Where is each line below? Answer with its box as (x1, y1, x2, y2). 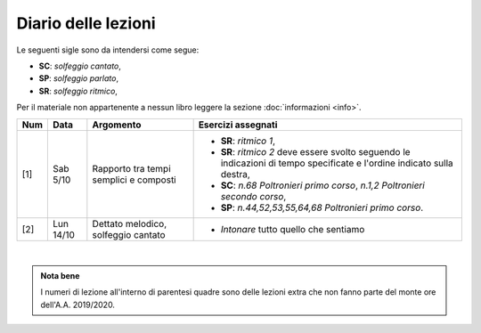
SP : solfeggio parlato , (38, 73, 119, 84)
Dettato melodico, (92, 217, 167, 230)
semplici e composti (92, 174, 177, 186)
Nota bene (40, 270, 80, 280)
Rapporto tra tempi (92, 162, 171, 175)
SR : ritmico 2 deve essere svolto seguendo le (220, 145, 411, 158)
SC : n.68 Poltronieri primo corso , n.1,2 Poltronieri (220, 179, 425, 191)
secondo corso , (220, 190, 287, 202)
